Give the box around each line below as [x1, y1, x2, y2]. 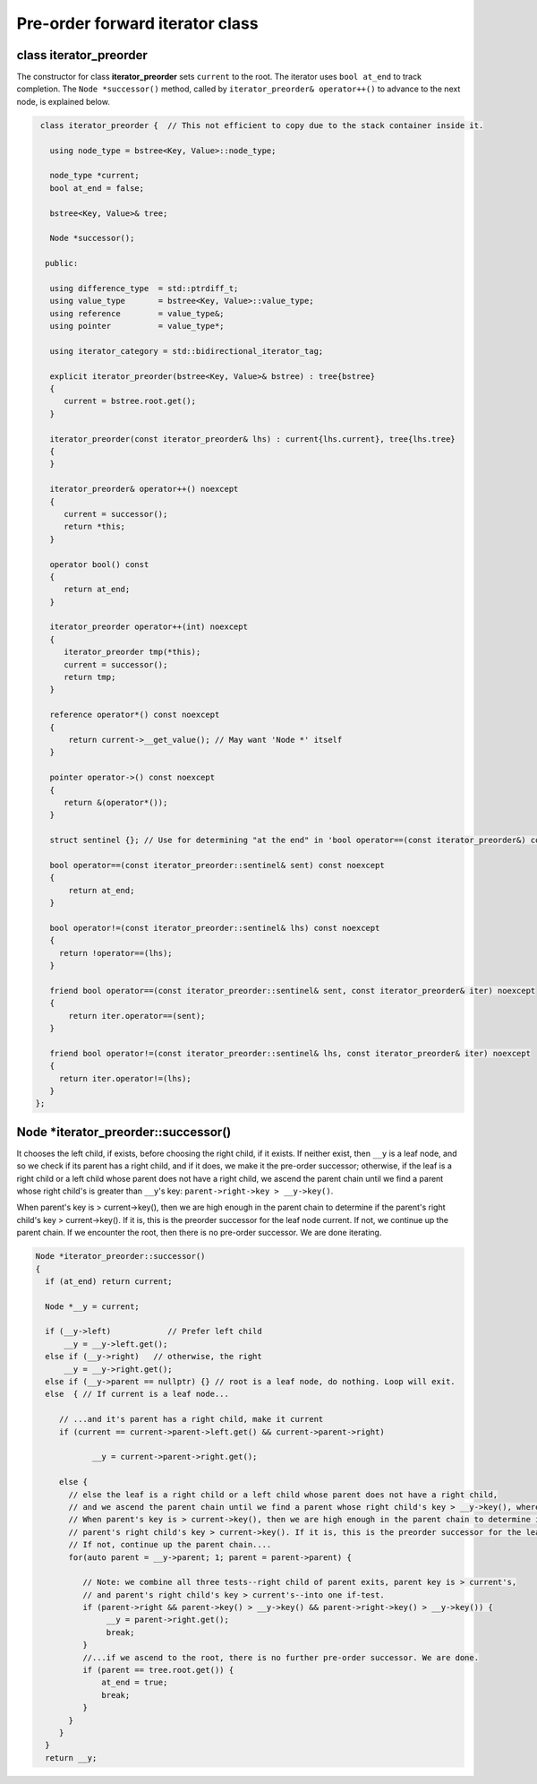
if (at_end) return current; [45, 1276, 174, 1286]
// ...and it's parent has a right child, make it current [58, 1414, 324, 1425]
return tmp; [64, 672, 116, 683]
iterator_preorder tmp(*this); [64, 647, 201, 658]
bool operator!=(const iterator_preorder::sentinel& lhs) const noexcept [49, 923, 380, 933]
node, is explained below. [16, 96, 111, 107]
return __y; [45, 1753, 98, 1762]
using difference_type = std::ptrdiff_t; [49, 283, 239, 293]
